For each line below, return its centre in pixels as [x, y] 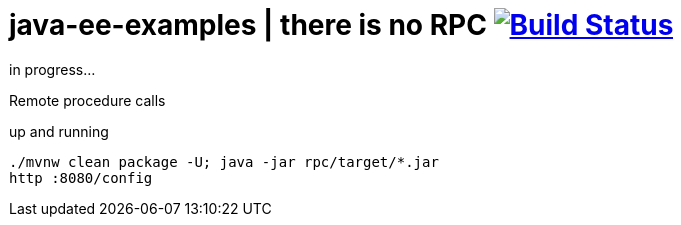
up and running [59, 131]
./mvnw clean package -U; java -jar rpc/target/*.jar [224, 161]
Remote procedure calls [87, 100]
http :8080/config [81, 177]
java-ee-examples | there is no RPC [248, 25]
